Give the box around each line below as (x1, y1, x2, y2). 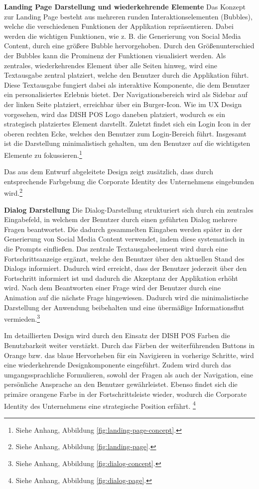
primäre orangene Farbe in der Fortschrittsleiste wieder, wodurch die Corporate (4, 388, 247, 399)
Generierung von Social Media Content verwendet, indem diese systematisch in (4, 234, 245, 244)
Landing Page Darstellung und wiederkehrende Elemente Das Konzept (4, 1, 246, 11)
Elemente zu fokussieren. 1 (4, 148, 82, 160)
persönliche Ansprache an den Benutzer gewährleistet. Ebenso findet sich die (4, 379, 238, 389)
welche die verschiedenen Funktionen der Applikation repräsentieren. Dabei (4, 21, 234, 31)
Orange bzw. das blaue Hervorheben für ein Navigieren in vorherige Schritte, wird (4, 350, 254, 360)
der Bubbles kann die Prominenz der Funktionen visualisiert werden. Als (4, 50, 226, 60)
